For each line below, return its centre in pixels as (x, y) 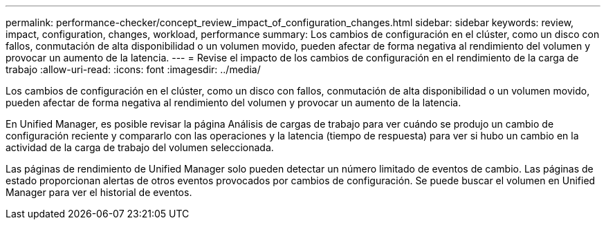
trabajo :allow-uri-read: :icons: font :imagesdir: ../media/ (133, 69)
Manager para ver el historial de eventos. (99, 192)
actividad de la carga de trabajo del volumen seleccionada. (140, 147)
